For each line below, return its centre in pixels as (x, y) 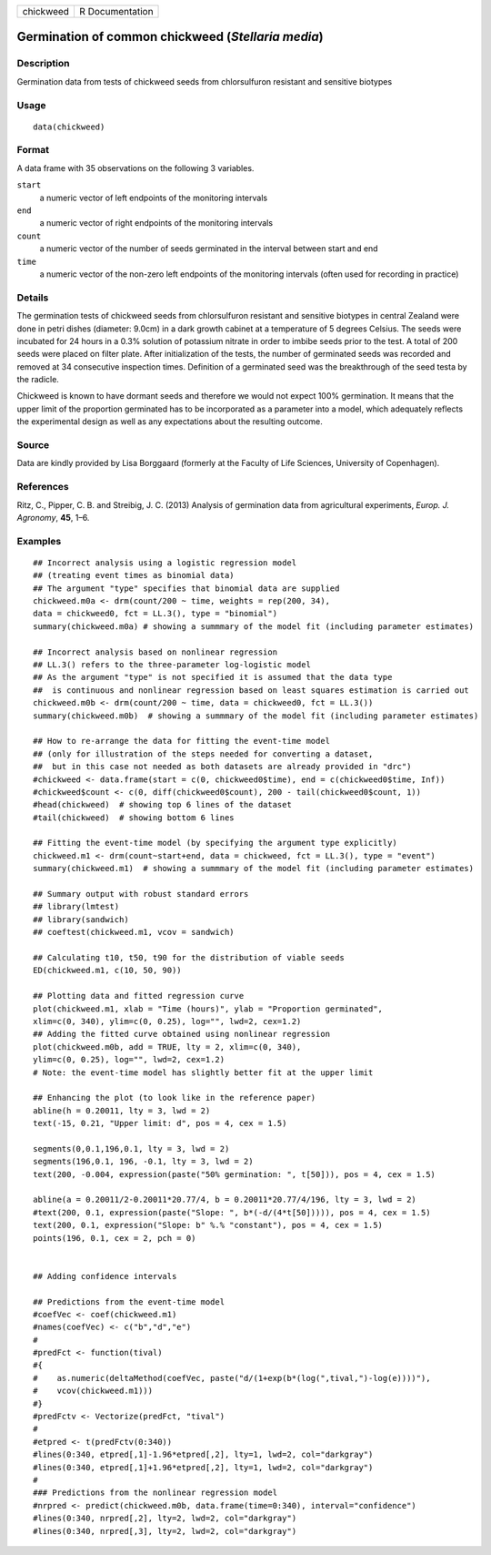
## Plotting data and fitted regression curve (139, 996)
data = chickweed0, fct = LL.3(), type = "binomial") (155, 614)
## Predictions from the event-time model (129, 1301)
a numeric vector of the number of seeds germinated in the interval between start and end (209, 249)
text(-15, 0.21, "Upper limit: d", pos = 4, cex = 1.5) (160, 1123)
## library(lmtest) (76, 907)
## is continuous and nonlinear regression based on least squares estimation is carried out (251, 690)
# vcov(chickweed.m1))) (93, 1391)
